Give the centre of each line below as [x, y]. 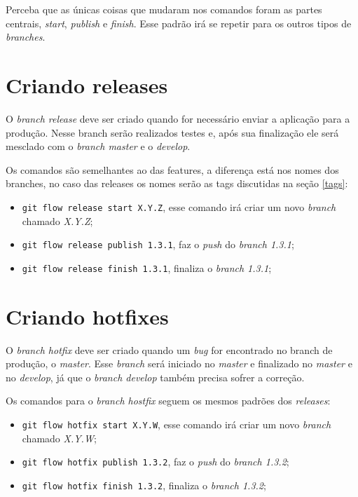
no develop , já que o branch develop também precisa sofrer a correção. [155, 377]
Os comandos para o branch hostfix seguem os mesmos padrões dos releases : [168, 401]
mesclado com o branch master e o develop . [98, 146]
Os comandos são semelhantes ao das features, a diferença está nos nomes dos [172, 169]
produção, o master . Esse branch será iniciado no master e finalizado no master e [179, 363]
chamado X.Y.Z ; [57, 220]
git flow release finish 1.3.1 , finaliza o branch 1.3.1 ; [147, 267]
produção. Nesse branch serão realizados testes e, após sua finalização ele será [172, 132]
